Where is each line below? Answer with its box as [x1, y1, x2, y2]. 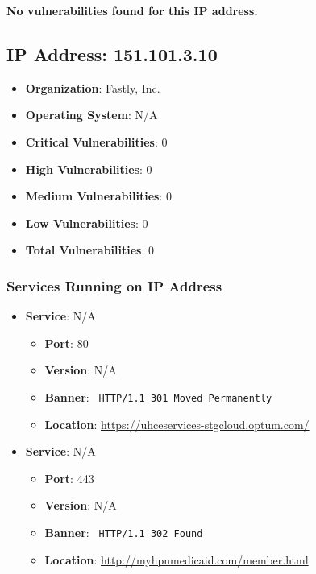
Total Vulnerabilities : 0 [25, 242, 154, 258]
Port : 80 [44, 334, 89, 351]
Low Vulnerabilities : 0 [25, 214, 148, 231]
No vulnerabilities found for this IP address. [6, 2, 258, 19]
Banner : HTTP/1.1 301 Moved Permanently [44, 388, 272, 405]
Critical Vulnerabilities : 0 [25, 133, 168, 150]
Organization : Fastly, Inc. [25, 79, 160, 96]
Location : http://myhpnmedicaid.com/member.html [44, 551, 309, 568]
